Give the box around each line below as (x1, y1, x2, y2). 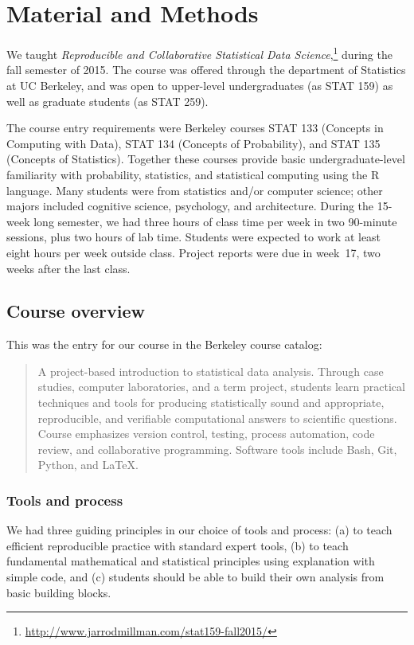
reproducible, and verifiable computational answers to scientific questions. (37, 409, 397, 426)
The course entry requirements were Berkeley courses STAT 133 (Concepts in (6, 119, 384, 136)
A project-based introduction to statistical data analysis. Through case (37, 362, 384, 379)
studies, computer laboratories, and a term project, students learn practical (37, 378, 405, 395)
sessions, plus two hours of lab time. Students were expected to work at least (6, 229, 381, 245)
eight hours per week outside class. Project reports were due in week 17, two (6, 244, 381, 260)
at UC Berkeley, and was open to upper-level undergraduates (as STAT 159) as (6, 76, 393, 93)
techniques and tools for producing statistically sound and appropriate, (37, 394, 385, 411)
